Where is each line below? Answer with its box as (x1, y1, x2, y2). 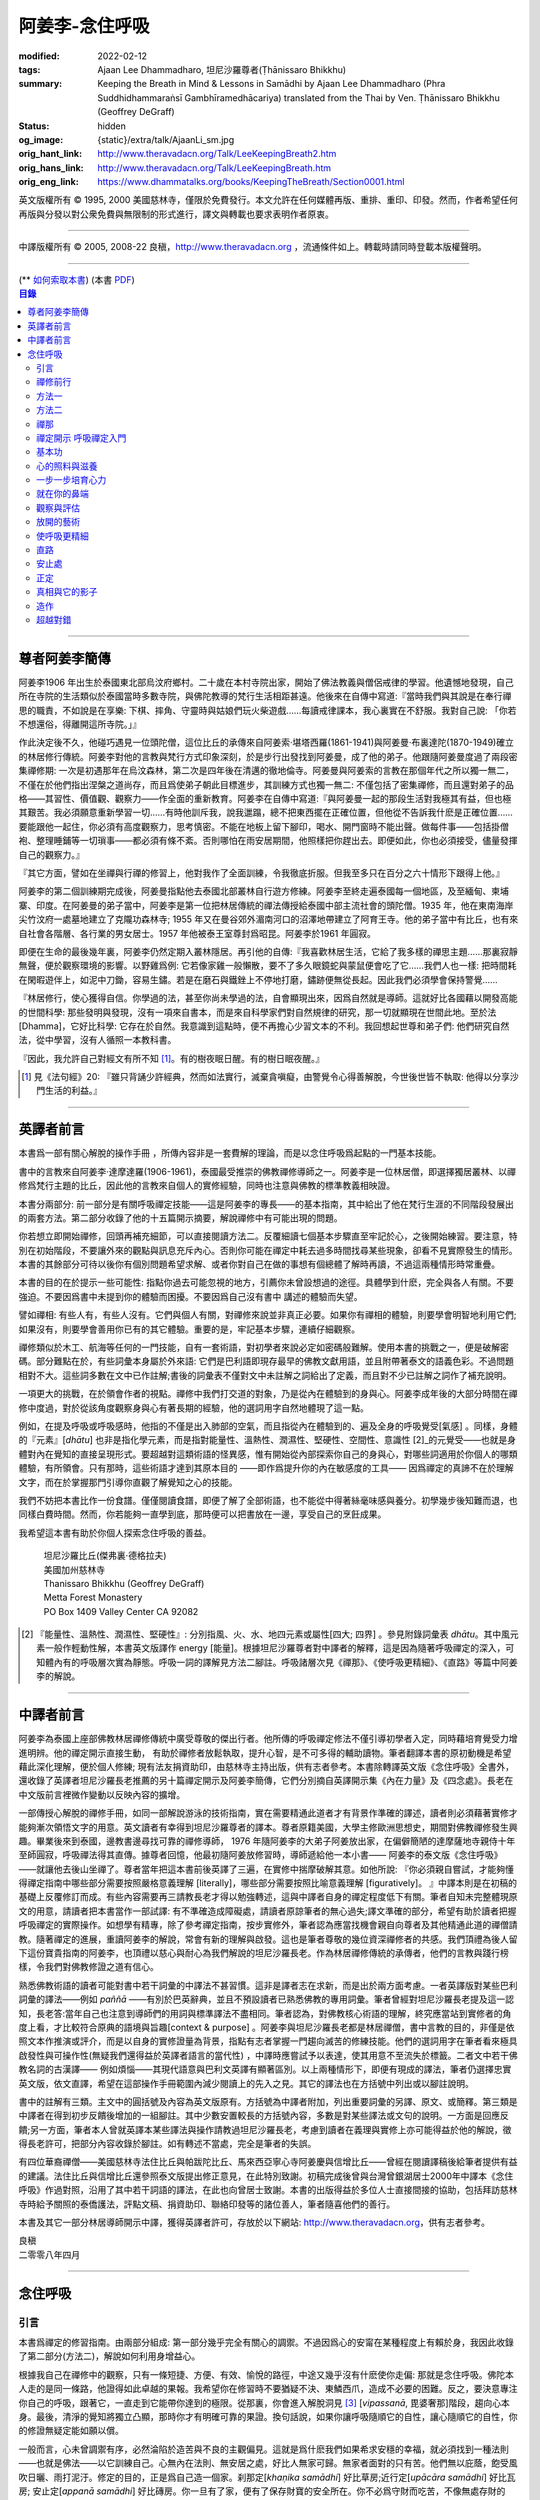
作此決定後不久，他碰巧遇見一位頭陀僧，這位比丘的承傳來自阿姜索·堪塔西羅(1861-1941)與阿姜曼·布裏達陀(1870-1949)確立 (18, 736, 514, 749)
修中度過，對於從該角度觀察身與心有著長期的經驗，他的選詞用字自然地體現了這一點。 (18, 1401, 369, 1414)
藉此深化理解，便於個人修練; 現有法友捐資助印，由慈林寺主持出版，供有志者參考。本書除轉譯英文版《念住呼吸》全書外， (18, 1760, 515, 1772)
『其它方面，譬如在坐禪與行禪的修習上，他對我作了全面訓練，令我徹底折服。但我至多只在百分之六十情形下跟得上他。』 (18, 866, 505, 879)
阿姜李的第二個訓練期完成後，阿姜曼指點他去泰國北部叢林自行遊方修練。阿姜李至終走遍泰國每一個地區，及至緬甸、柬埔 (18, 885, 509, 897)
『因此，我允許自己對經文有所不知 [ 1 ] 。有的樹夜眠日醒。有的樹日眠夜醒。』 (18, 1052, 325, 1064)
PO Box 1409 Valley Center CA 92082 (43, 1605, 199, 1617)
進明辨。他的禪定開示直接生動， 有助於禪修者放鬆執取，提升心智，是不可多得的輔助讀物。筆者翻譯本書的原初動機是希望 (18, 1746, 512, 1759)
